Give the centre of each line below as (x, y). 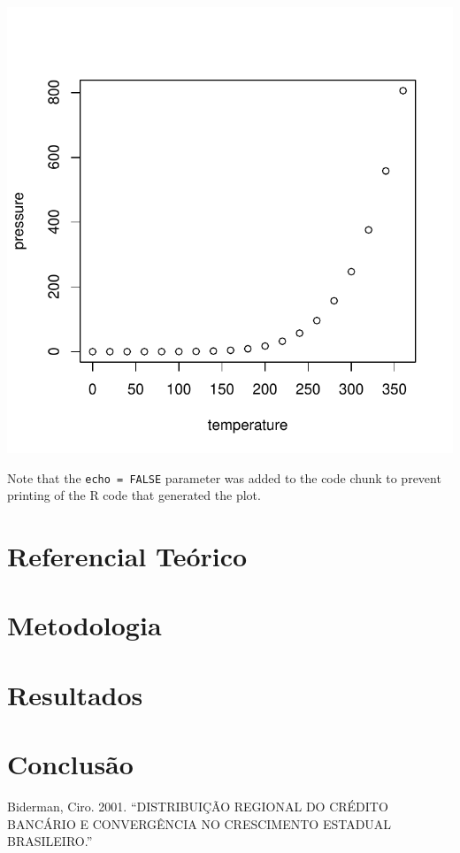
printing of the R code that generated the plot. (134, 495)
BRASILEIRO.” (50, 841)
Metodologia (84, 625)
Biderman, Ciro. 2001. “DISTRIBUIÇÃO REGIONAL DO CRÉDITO (198, 807)
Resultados (75, 694)
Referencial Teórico (127, 556)
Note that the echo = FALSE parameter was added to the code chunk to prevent (224, 477)
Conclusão (70, 764)
